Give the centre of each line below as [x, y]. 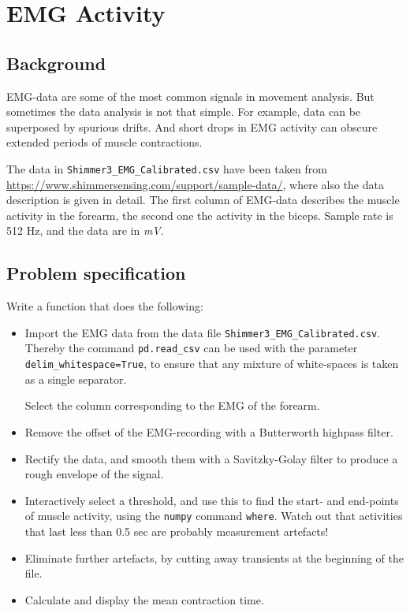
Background [56, 63]
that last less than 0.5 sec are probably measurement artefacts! [177, 531]
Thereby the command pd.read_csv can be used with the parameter [191, 348]
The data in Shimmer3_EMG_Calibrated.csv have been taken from [167, 168]
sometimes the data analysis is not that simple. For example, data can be [184, 111]
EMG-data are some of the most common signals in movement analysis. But [190, 96]
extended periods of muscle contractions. [104, 142]
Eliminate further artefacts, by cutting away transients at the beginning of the [214, 557]
